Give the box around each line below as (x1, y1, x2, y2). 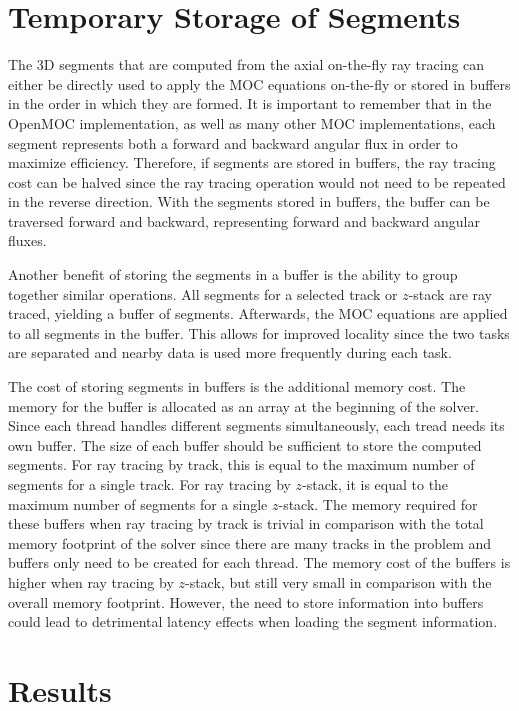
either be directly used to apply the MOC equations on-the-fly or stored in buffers (8, 73, 511, 94)
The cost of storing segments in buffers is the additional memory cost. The (8, 376, 466, 397)
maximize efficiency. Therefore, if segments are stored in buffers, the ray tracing (8, 152, 496, 173)
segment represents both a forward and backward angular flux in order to (8, 132, 458, 153)
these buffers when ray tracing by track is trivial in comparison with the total (8, 513, 484, 534)
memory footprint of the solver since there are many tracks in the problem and (8, 532, 492, 553)
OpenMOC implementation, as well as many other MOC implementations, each (8, 112, 496, 133)
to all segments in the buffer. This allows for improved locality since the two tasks (8, 322, 510, 343)
